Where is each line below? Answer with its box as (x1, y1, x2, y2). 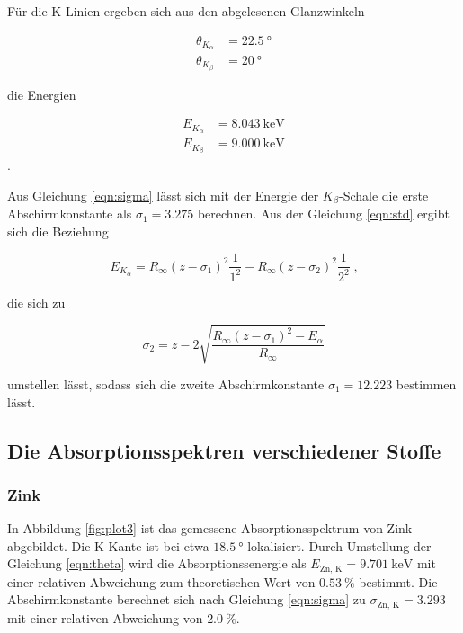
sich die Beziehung (7, 221, 109, 240)
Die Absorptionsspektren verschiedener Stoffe (7, 436, 441, 464)
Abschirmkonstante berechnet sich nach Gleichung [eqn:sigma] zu (7, 590, 366, 609)
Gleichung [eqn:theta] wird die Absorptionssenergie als (7, 554, 307, 573)
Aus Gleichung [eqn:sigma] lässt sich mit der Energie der (7, 185, 319, 204)
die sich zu (7, 292, 66, 311)
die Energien (7, 85, 76, 103)
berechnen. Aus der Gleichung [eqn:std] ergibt (197, 204, 450, 223)
